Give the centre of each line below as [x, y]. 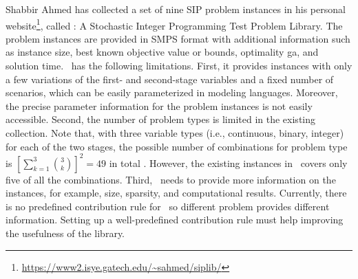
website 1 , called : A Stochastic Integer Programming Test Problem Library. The [174, 24]
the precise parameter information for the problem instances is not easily [159, 105]
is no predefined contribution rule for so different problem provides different [168, 206]
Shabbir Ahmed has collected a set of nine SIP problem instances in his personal [176, 9]
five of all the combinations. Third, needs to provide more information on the [171, 179]
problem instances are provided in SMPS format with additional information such [178, 38]
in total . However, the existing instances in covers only [228, 163]
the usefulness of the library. [65, 233]
